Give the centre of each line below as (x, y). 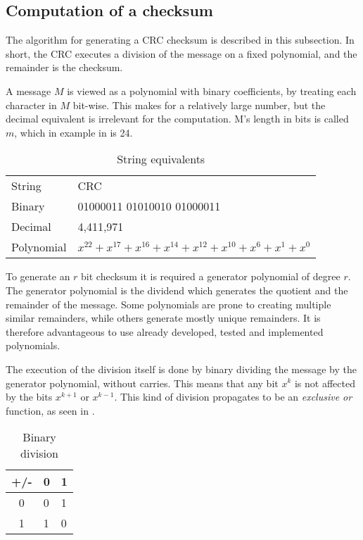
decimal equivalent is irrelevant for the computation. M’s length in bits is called (177, 119)
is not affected (325, 383)
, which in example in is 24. (74, 132)
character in (31, 105)
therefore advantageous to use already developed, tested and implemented (165, 331)
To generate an (38, 276)
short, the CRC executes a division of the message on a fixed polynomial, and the (181, 53)
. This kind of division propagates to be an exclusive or (233, 397)
